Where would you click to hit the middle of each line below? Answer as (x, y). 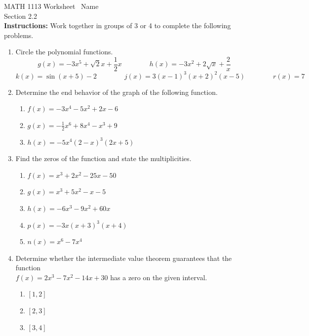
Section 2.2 (20, 16)
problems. (19, 35)
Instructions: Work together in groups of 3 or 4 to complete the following (117, 25)
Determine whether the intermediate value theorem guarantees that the (124, 258)
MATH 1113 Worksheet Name (51, 6)
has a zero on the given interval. (159, 277)
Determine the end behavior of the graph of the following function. (116, 92)
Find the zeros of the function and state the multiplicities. (103, 158)
